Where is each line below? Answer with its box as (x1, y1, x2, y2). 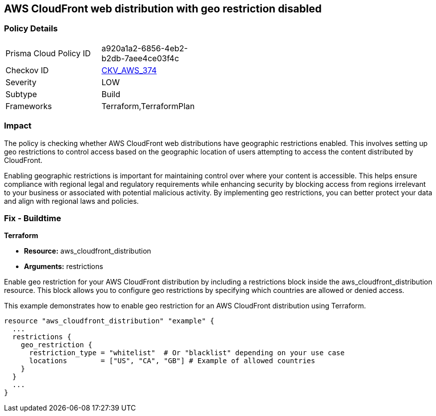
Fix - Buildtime (4, 213, 61, 223)
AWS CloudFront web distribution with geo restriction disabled (4, 2, 322, 15)
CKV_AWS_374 (101, 65, 157, 75)
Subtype (5, 89, 37, 99)
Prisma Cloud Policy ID (5, 48, 91, 58)
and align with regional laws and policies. (4, 196, 139, 205)
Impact (4, 121, 32, 131)
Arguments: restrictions (24, 262, 103, 271)
